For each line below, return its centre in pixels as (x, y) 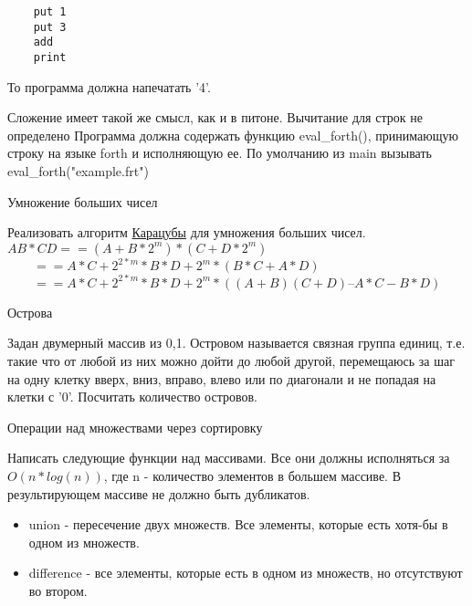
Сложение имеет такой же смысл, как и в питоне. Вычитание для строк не (215, 117)
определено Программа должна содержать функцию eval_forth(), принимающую (233, 135)
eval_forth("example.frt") (78, 171)
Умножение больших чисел (83, 201)
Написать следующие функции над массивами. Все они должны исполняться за (229, 458)
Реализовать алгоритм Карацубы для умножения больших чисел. (187, 232)
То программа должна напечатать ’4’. (109, 86)
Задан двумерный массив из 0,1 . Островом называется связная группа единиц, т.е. (236, 343)
